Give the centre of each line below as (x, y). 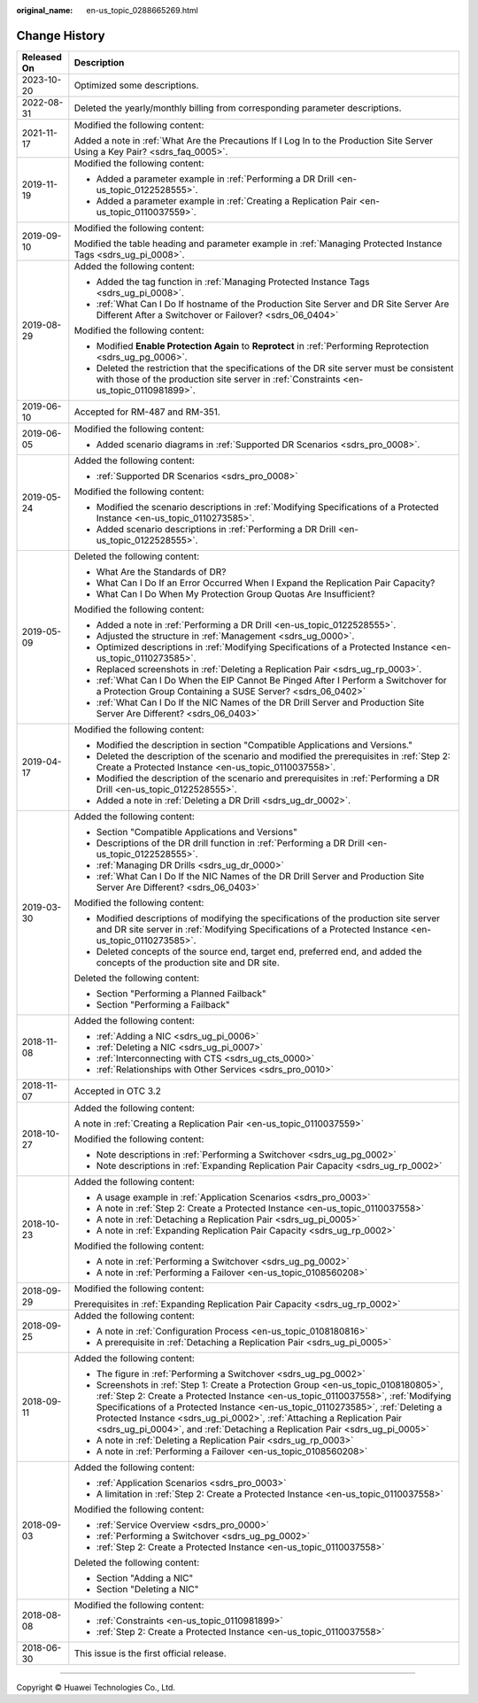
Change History (61, 35)
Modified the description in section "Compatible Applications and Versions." (254, 745)
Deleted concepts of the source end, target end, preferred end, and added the (259, 951)
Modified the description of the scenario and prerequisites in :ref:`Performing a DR (268, 778)
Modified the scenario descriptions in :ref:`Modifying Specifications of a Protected (267, 507)
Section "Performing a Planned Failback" (181, 994)
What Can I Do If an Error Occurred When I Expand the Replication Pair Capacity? (266, 583)
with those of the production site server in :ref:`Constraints (218, 379)
